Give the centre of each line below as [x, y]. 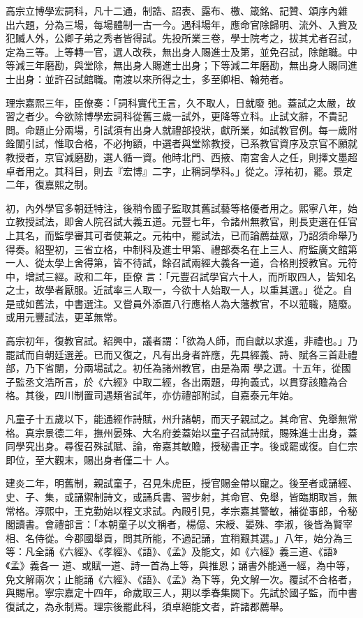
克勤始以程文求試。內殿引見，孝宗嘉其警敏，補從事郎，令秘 [220, 510]
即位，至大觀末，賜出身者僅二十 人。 [90, 459]
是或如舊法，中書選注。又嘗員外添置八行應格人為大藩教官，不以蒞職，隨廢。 [181, 303]
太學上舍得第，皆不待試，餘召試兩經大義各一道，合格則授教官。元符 [201, 263]
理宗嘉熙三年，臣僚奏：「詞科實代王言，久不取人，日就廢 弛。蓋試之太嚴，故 [181, 102]
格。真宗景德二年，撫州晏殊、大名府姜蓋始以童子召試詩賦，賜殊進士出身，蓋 [181, 432]
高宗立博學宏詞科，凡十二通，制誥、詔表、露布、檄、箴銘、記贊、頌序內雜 [177, 10]
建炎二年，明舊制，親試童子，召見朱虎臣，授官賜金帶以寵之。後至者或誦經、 [181, 483]
